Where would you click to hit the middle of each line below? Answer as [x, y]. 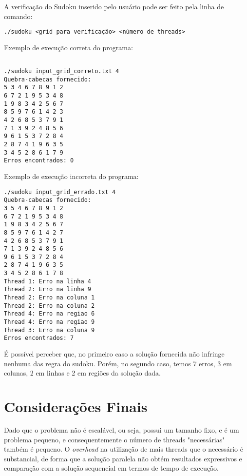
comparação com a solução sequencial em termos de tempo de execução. [111, 468]
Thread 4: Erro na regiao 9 [49, 322]
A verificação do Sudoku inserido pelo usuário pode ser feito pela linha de [114, 6]
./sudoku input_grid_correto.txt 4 [62, 71]
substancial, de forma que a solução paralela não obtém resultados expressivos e [123, 458]
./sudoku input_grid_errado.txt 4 [60, 192]
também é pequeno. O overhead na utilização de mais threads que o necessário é [123, 449]
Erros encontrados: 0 [39, 161]
